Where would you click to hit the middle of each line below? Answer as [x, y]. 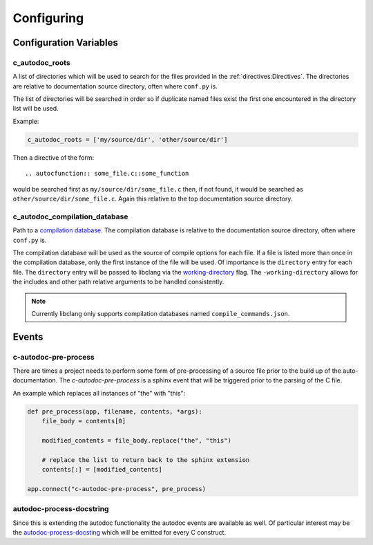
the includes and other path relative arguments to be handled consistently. [118, 282]
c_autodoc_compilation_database [70, 216]
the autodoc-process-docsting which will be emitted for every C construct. [119, 533]
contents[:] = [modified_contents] [102, 470]
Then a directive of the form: [54, 157]
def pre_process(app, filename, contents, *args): [115, 411]
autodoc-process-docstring [61, 509]
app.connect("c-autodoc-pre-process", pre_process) [117, 489]
